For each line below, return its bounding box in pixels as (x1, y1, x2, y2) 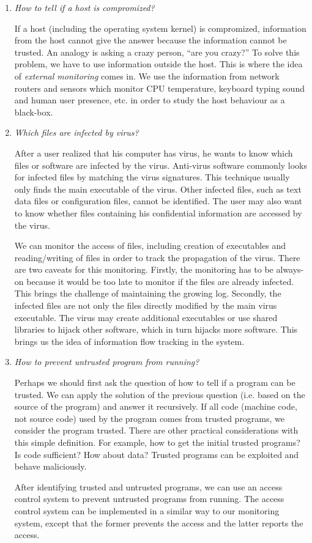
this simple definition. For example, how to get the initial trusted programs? (14, 436, 300, 448)
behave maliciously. (14, 460, 87, 473)
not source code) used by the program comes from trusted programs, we (14, 412, 285, 424)
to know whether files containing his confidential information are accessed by (14, 206, 302, 219)
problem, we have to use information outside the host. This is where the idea (14, 57, 303, 70)
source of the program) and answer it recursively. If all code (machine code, (14, 400, 297, 413)
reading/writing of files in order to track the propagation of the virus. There (14, 251, 300, 264)
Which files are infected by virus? (14, 126, 139, 139)
